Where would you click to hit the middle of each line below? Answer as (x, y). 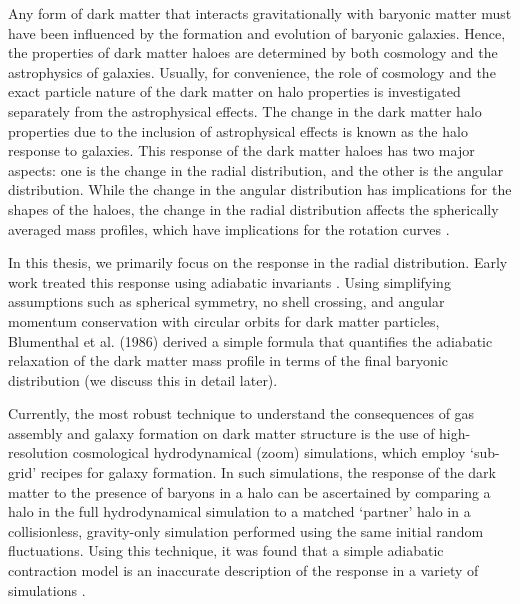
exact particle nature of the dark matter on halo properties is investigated (234, 91)
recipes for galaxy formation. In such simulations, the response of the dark (268, 472)
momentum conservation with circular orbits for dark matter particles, (224, 320)
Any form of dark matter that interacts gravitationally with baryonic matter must (260, 13)
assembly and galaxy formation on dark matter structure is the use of (221, 432)
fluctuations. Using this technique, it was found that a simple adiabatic (226, 550)
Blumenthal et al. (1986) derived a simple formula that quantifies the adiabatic (250, 340)
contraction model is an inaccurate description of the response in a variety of (243, 570)
